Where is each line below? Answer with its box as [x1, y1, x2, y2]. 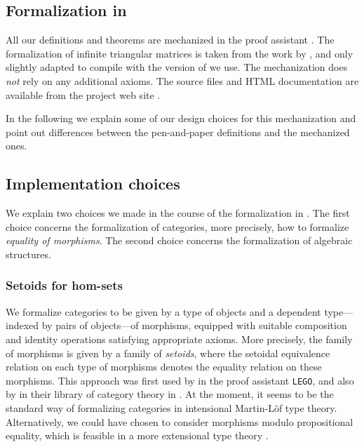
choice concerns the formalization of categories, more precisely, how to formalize [6, 219, 349, 234]
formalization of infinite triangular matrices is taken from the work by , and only [6, 46, 353, 60]
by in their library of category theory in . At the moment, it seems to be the [6, 387, 334, 401]
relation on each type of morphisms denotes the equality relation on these [6, 359, 322, 374]
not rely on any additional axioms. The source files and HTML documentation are [6, 73, 359, 88]
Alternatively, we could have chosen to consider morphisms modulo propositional [6, 414, 353, 429]
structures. [6, 246, 51, 261]
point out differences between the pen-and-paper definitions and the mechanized [6, 124, 350, 139]
